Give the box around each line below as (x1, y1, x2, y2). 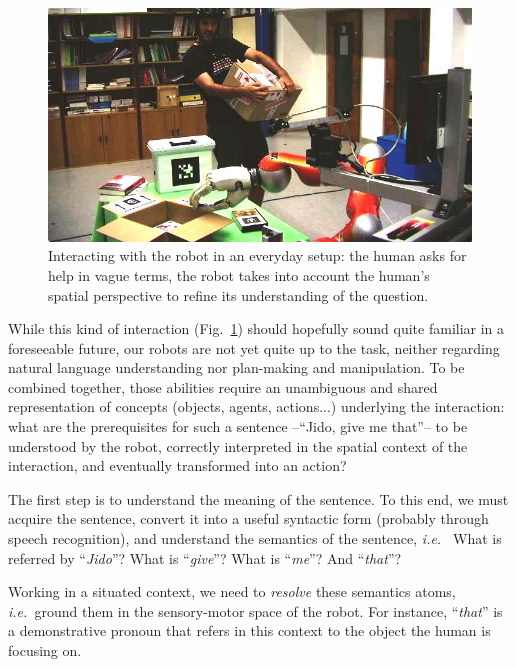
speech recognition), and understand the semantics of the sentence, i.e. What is (8, 528, 502, 549)
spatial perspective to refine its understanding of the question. (48, 284, 429, 305)
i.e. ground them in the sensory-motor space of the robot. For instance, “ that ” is (8, 600, 503, 621)
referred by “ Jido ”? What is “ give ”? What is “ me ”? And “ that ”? (8, 547, 402, 568)
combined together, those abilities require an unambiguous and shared (8, 376, 438, 397)
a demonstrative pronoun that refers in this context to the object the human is (8, 620, 491, 641)
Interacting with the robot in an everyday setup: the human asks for (48, 245, 467, 266)
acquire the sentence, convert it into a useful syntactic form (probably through (8, 508, 489, 529)
